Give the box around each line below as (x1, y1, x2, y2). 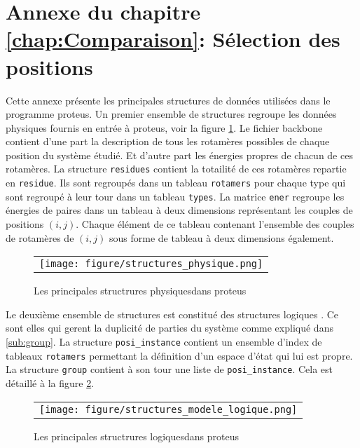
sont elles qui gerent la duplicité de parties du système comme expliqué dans (6, 320, 333, 335)
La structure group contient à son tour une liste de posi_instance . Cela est (6, 362, 333, 376)
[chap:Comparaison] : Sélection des (6, 25, 340, 53)
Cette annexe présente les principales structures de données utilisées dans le (6, 93, 331, 107)
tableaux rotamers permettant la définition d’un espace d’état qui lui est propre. (6, 348, 353, 362)
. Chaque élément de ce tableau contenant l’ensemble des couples (76, 217, 354, 231)
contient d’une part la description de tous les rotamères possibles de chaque (6, 134, 330, 149)
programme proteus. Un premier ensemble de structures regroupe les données (6, 107, 337, 121)
